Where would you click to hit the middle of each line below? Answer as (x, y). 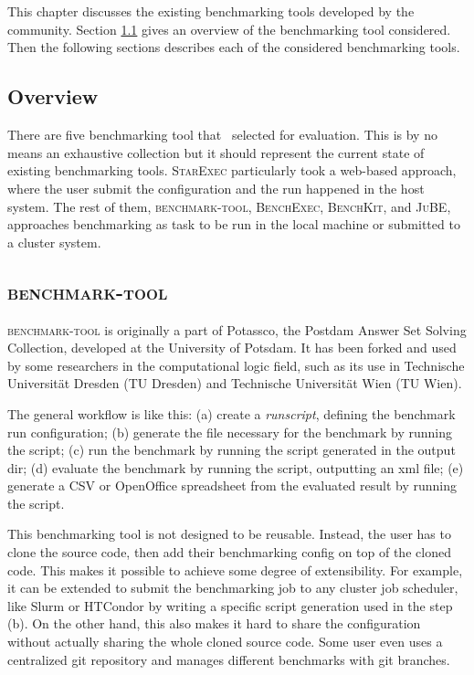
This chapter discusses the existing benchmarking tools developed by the (211, 11)
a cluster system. (54, 242)
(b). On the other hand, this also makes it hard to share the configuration (214, 623)
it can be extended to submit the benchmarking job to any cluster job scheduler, (233, 588)
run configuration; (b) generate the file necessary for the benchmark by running (230, 432)
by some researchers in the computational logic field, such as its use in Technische (236, 365)
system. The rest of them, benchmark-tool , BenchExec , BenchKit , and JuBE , (229, 206)
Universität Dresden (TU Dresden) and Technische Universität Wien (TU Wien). (235, 383)
